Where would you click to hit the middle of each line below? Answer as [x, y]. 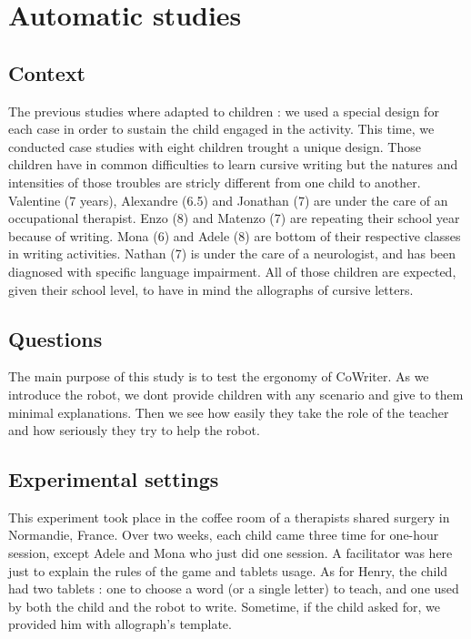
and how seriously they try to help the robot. [134, 430]
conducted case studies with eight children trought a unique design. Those [215, 146]
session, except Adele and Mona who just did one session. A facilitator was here [230, 553]
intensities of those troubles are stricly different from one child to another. [215, 182]
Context [47, 72]
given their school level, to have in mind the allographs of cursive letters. [211, 289]
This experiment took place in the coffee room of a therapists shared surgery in [229, 517]
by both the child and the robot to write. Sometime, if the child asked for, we [225, 606]
